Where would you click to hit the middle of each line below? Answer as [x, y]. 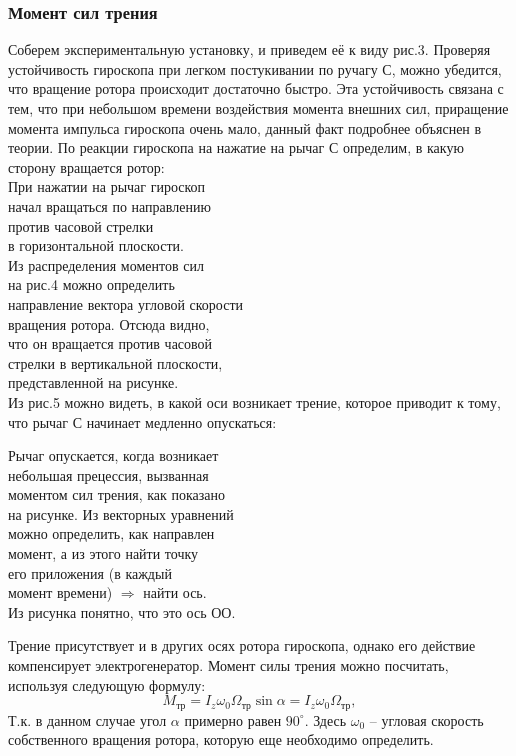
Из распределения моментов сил [106, 264]
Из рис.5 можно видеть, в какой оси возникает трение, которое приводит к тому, [254, 401]
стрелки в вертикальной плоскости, [115, 362]
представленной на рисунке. [93, 382]
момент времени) [60, 592]
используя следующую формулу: [107, 684]
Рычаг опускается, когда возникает [113, 455]
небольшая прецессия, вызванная [108, 474]
